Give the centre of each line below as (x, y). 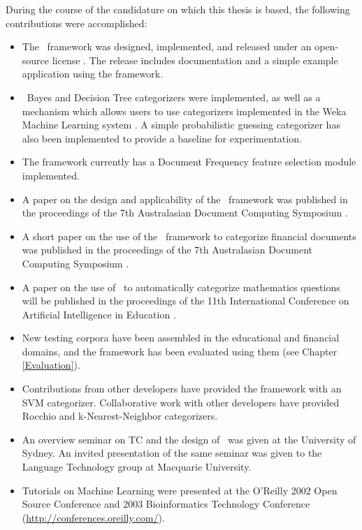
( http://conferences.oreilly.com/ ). (93, 517)
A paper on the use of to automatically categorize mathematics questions (181, 287)
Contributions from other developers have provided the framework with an (182, 389)
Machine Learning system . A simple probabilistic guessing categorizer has (181, 125)
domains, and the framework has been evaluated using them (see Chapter (180, 351)
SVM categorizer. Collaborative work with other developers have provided (181, 402)
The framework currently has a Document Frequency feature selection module (189, 162)
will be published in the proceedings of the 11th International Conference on (186, 301)
